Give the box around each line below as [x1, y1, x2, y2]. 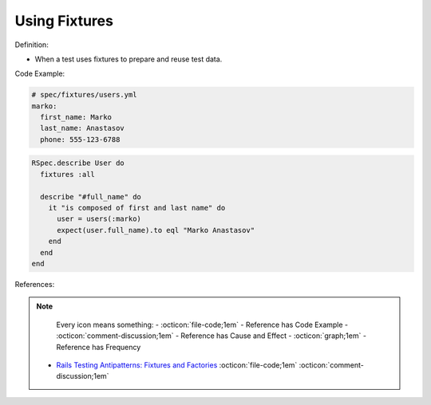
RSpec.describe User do [31, 159, 125, 167]
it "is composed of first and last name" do [48, 203, 226, 213]
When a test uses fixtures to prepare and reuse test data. [34, 54, 223, 64]
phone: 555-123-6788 [40, 135, 121, 144]
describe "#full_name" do [40, 192, 141, 201]
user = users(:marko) [57, 214, 141, 223]
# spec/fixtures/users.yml [31, 90, 137, 100]
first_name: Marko [40, 112, 112, 122]
